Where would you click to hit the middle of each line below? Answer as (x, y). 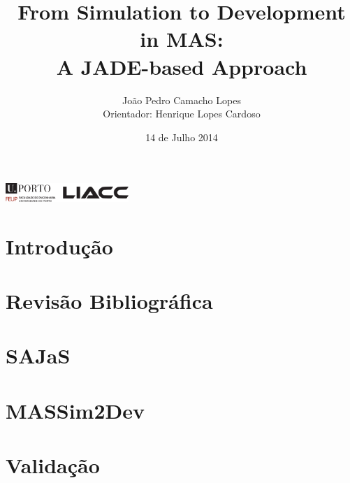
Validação (53, 465)
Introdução (59, 246)
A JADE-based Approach (182, 66)
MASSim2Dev (75, 410)
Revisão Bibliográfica (109, 300)
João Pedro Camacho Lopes (182, 100)
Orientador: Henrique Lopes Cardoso (182, 114)
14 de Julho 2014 (182, 137)
